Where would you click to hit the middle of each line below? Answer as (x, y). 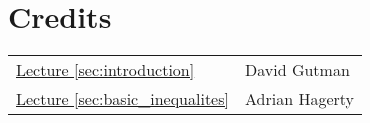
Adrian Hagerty (299, 99)
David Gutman (297, 70)
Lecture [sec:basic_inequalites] (122, 99)
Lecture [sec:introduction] (105, 70)
